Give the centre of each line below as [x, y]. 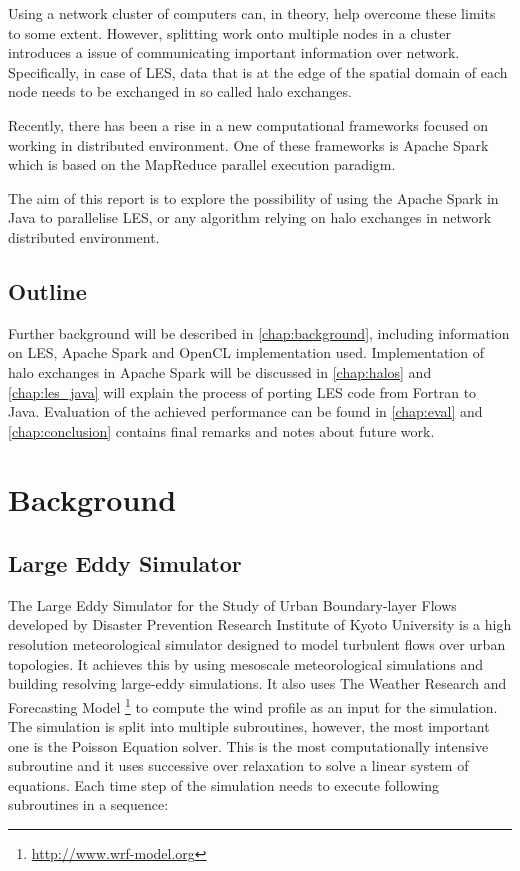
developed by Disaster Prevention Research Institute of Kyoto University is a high [260, 624]
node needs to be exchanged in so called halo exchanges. [180, 91]
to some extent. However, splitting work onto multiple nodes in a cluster [229, 32]
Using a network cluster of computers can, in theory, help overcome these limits [252, 13]
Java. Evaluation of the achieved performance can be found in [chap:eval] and [245, 411]
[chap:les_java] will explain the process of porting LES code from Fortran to [242, 391]
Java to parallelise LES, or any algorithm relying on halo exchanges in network [250, 217]
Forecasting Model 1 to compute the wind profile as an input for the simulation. [253, 705]
